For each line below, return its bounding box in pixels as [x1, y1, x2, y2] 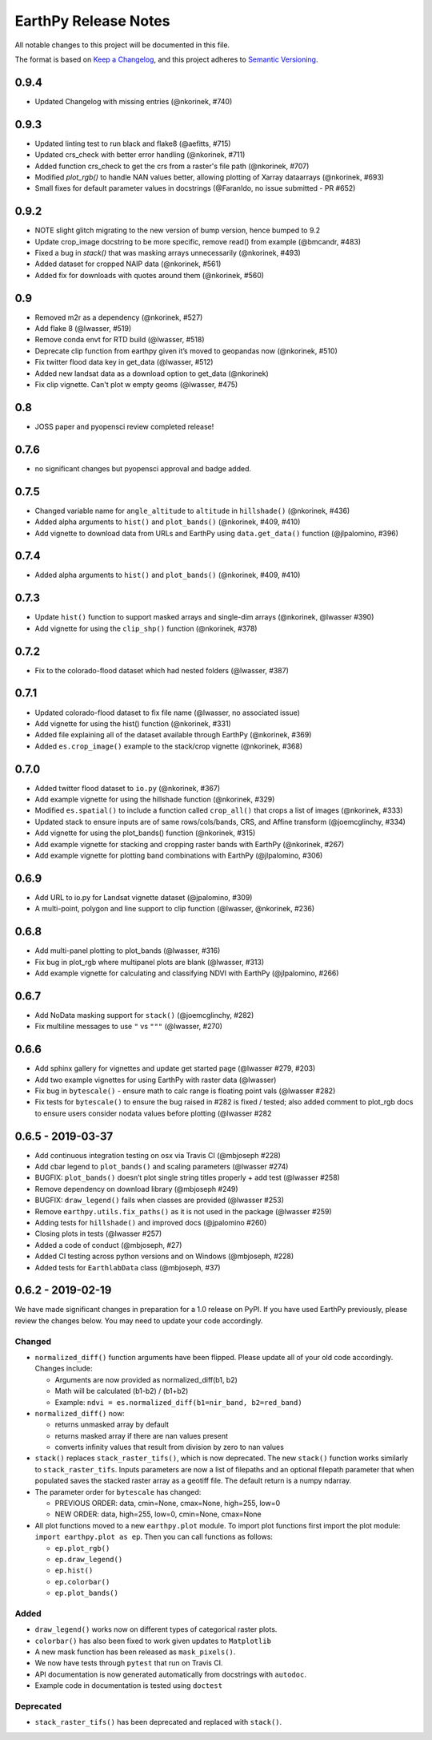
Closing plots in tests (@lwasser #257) [34, 1229, 162, 1238]
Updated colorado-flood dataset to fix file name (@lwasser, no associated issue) [34, 708, 300, 717]
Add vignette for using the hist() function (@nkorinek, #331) [34, 718, 231, 729]
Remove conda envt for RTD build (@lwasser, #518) [34, 335, 205, 345]
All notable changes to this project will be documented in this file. [14, 40, 230, 50]
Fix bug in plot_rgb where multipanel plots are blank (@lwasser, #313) [34, 957, 265, 967]
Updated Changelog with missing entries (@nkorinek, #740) [34, 96, 233, 106]
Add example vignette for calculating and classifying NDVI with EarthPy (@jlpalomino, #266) [34, 968, 339, 978]
